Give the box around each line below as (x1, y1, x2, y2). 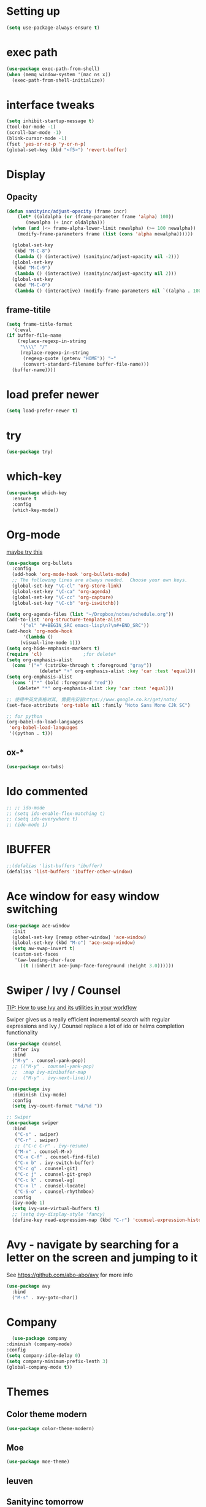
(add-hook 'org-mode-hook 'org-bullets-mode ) (12, 572, 131, 578)
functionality (6, 1028, 38, 1036)
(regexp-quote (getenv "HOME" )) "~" (22, 355, 116, 361)
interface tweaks (6, 98, 95, 112)
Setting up (6, 4, 60, 18)
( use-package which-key (6, 490, 67, 496)
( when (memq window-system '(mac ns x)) (6, 71, 112, 77)
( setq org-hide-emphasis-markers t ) (6, 645, 100, 651)
